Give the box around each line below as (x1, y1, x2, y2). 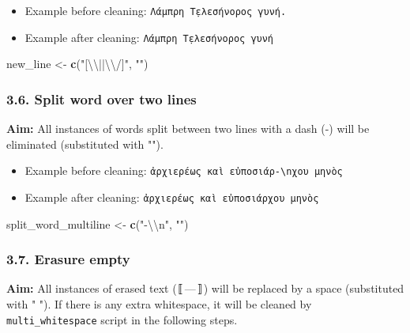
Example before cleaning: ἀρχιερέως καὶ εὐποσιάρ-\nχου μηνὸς (24, 162, 343, 179)
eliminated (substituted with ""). (6, 135, 164, 152)
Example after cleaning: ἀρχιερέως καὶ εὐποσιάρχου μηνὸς (24, 188, 319, 205)
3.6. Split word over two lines (6, 89, 197, 108)
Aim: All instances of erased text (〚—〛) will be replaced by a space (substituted (6, 280, 404, 297)
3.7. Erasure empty (6, 249, 130, 269)
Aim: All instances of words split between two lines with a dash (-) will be (6, 120, 370, 137)
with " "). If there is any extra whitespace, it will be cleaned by (6, 296, 312, 312)
